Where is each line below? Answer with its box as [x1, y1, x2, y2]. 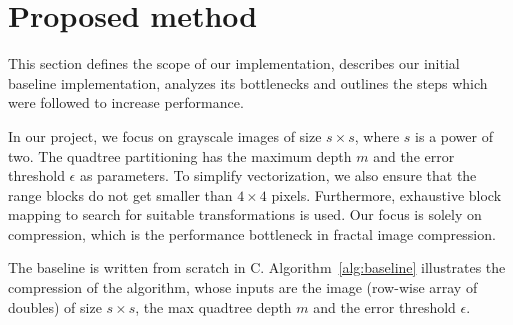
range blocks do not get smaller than [8, 184, 233, 205]
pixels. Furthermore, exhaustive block [271, 184, 502, 205]
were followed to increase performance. [8, 92, 244, 113]
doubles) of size [8, 296, 102, 317]
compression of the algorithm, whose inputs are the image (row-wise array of [8, 277, 478, 298]
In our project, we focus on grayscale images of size [8, 125, 322, 146]
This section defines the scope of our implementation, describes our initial [8, 53, 460, 74]
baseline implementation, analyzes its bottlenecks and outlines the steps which [8, 72, 488, 93]
